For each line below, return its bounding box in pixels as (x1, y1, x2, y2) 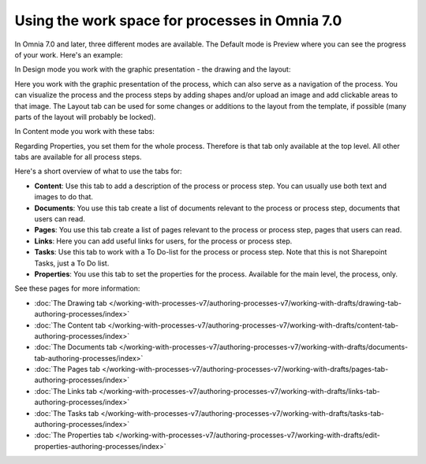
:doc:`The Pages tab (34, 365, 100, 374)
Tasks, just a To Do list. (34, 258, 110, 268)
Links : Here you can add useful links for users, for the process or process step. (34, 236, 293, 246)
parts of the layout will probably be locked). (14, 112, 156, 121)
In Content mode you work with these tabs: (14, 127, 155, 136)
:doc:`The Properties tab (34, 430, 114, 440)
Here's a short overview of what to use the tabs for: (14, 166, 182, 176)
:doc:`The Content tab (34, 320, 106, 330)
